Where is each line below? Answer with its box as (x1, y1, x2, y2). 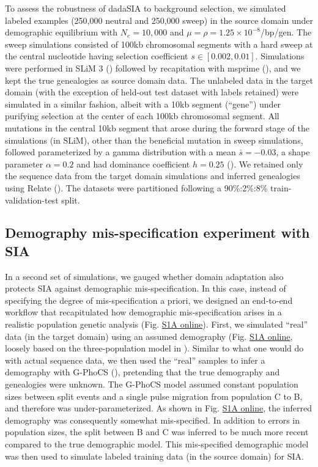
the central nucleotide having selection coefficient (5, 50, 188, 62)
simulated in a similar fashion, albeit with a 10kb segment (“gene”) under (5, 97, 281, 110)
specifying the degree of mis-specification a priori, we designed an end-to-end (5, 293, 293, 306)
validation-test (5, 193, 59, 206)
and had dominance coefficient (76, 157, 190, 170)
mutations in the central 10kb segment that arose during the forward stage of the (5, 121, 309, 134)
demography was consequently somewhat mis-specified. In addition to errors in (5, 413, 300, 426)
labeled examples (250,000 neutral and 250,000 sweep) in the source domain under (5, 13, 313, 26)
